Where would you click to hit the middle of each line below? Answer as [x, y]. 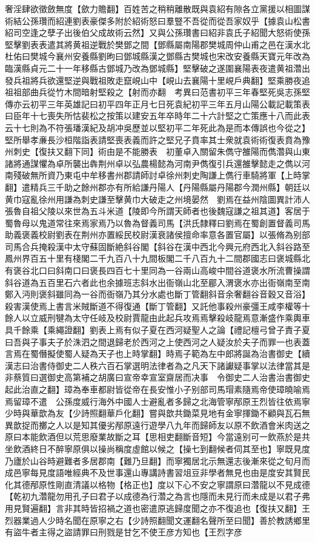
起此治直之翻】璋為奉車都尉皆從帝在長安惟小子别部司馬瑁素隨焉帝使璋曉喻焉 [157, 389]
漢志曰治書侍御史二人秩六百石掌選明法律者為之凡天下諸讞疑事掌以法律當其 [153, 365]
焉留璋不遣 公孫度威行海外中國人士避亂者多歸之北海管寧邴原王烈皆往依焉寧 [157, 401]
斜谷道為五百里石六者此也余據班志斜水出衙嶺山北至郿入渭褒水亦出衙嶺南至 [153, 282]
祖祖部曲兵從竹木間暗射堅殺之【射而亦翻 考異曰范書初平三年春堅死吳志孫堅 [157, 92]
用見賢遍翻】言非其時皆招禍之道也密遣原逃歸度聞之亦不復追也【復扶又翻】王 [157, 508]
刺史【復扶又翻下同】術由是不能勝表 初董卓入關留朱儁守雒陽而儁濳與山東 [161, 151]
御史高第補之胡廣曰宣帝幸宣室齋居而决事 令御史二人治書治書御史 [178, 377]
